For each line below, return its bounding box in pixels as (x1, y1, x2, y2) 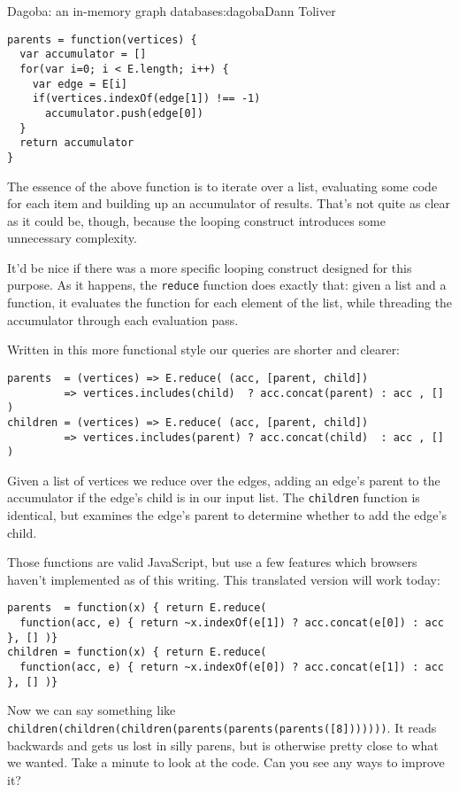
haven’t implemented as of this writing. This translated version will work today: (7, 570, 440, 588)
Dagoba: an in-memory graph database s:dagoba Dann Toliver (7, 2, 336, 19)
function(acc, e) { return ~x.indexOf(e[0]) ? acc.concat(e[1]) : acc (19, 661, 444, 674)
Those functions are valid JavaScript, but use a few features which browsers (7, 553, 417, 571)
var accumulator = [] (19, 48, 147, 61)
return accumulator (19, 136, 134, 150)
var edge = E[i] (32, 77, 128, 90)
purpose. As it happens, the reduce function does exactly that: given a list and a (7, 276, 447, 294)
